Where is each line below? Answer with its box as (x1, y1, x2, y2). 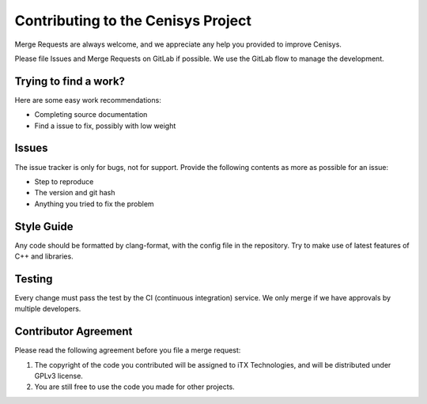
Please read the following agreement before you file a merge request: (14, 345, 241, 355)
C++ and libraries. (14, 251, 74, 261)
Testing (14, 272, 53, 285)
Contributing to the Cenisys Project (14, 12, 252, 29)
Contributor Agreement (14, 325, 133, 338)
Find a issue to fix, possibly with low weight (34, 121, 176, 130)
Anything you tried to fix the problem (34, 198, 154, 209)
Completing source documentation (34, 110, 148, 119)
